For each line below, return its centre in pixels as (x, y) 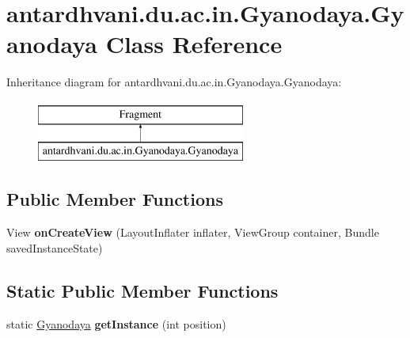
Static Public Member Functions (142, 290)
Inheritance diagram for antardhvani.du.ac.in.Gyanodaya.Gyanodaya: (174, 82)
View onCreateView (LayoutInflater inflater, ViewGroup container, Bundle (193, 232)
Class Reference (194, 44)
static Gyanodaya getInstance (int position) (116, 323)
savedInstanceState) (55, 247)
